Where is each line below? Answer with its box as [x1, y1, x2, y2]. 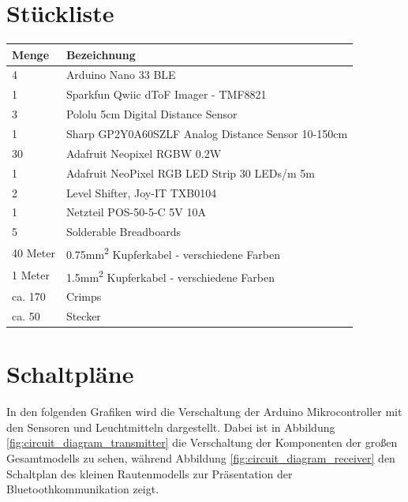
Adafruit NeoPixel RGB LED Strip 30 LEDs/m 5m [66, 164, 315, 181]
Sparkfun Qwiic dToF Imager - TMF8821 [66, 86, 267, 103]
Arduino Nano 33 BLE [66, 66, 176, 83]
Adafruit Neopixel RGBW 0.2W [66, 144, 222, 161]
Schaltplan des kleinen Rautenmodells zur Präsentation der [6, 465, 293, 481]
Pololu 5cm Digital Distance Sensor [66, 106, 238, 122]
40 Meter [12, 244, 55, 260]
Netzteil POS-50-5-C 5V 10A [66, 204, 206, 220]
